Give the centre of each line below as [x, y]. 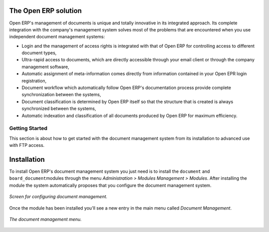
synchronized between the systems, [59, 109]
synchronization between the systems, [62, 95]
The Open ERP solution [46, 11]
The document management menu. [46, 219]
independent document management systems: [57, 37]
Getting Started [28, 128]
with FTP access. [27, 145]
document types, [39, 53]
